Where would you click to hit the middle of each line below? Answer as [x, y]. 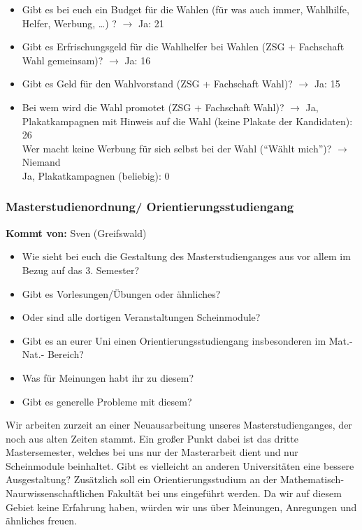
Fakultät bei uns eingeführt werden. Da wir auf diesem [224, 493]
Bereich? [65, 354]
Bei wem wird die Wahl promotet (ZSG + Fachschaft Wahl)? [153, 107]
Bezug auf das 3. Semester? [80, 270]
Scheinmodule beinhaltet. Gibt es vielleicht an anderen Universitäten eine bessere [180, 465]
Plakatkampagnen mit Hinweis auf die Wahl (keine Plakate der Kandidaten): [187, 121]
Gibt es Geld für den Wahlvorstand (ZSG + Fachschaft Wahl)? [157, 84]
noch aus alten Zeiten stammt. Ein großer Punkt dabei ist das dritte [152, 438]
